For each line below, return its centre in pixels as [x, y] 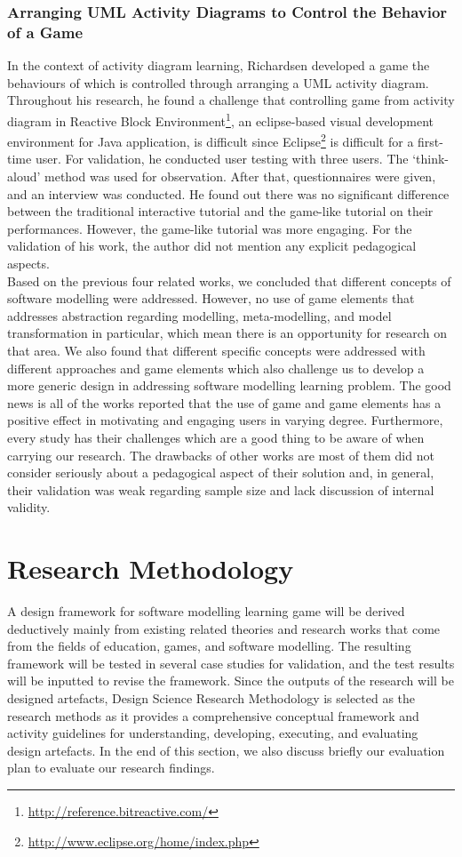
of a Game [45, 32]
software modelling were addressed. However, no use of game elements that [211, 298]
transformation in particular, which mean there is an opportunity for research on [227, 333]
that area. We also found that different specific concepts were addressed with [216, 350]
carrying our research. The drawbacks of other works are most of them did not [221, 455]
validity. [29, 507]
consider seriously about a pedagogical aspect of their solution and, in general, [221, 473]
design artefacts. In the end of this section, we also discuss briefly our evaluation [226, 750]
